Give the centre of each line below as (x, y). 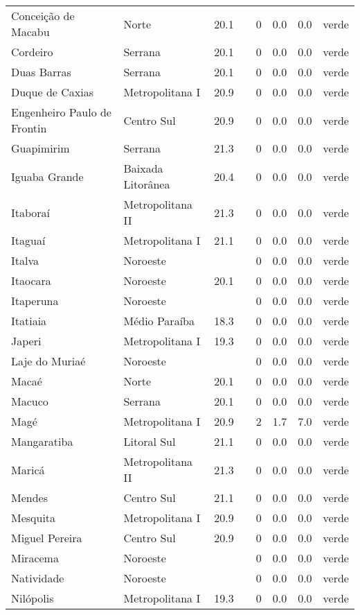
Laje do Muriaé (48, 361)
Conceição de (43, 16)
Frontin (29, 128)
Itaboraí (31, 212)
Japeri (26, 341)
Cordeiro (32, 52)
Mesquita (34, 518)
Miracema (35, 558)
